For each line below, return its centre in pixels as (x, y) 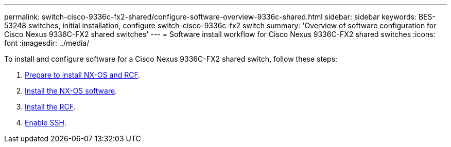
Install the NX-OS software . (71, 91)
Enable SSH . (46, 123)
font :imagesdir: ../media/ (47, 43)
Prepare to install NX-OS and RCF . (83, 75)
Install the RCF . (50, 107)
